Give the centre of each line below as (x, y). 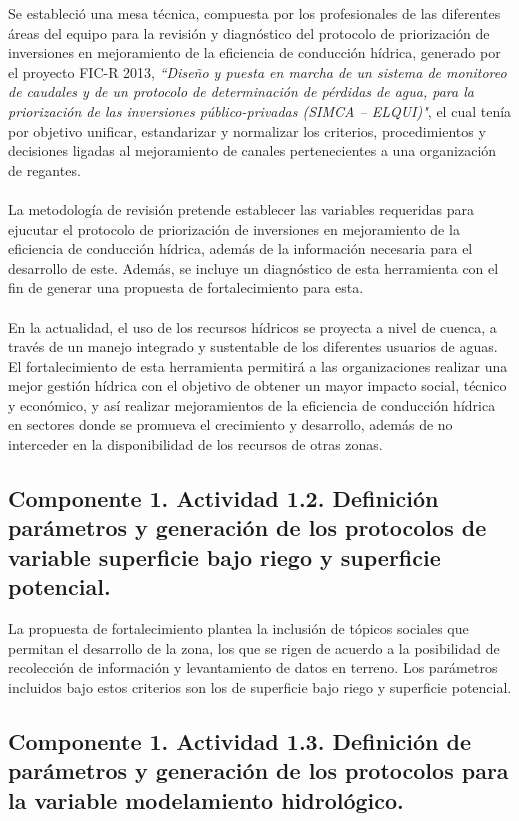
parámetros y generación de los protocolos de (247, 527)
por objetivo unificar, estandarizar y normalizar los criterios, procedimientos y (247, 130)
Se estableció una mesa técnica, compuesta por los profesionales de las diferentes (254, 13)
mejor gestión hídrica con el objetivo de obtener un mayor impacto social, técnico (257, 385)
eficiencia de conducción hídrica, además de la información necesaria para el (240, 248)
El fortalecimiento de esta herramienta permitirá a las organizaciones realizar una (258, 365)
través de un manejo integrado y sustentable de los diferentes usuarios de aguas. (253, 346)
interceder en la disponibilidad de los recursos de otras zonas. (195, 444)
